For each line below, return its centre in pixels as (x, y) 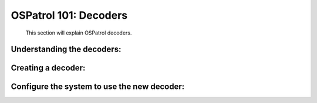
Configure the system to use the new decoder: (98, 87)
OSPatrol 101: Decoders (69, 15)
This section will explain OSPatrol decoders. (79, 33)
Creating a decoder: (48, 68)
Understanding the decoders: (66, 49)
